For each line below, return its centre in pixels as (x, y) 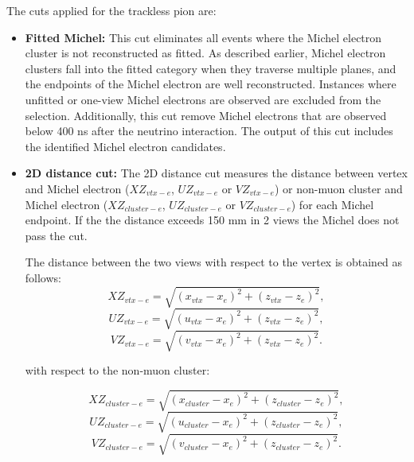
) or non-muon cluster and (338, 188)
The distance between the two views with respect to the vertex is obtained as (214, 262)
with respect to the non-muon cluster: (117, 370)
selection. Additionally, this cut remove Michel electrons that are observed (206, 115)
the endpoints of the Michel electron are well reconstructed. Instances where (211, 84)
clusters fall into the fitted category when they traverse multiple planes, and (211, 68)
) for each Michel (332, 204)
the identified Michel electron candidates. (125, 146)
